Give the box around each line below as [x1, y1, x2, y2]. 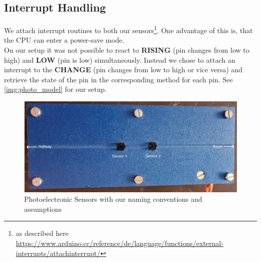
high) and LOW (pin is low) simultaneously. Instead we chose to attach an [4, 54, 235, 65]
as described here [16, 228, 69, 238]
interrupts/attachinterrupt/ [16, 247, 100, 258]
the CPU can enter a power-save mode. [4, 35, 124, 45]
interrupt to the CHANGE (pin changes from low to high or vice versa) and [4, 64, 243, 75]
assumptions [24, 203, 62, 214]
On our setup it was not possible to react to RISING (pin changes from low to [4, 45, 249, 55]
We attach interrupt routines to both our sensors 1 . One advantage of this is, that [4, 24, 253, 35]
